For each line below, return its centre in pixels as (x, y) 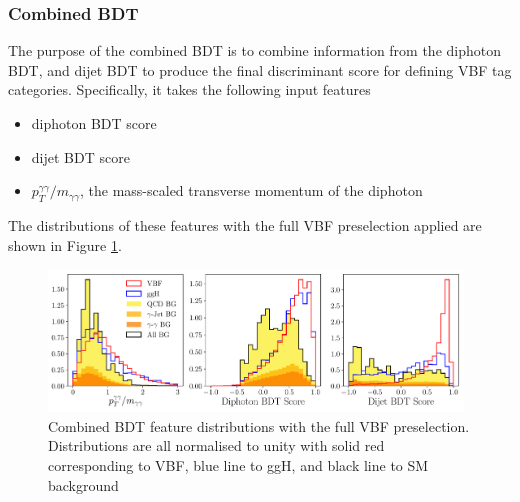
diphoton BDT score (94, 123)
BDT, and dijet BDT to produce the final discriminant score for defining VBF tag (260, 69)
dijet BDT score (80, 156)
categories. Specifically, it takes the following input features (189, 89)
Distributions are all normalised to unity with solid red (216, 445)
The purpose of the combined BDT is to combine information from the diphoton (255, 50)
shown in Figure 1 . (65, 244)
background (83, 484)
